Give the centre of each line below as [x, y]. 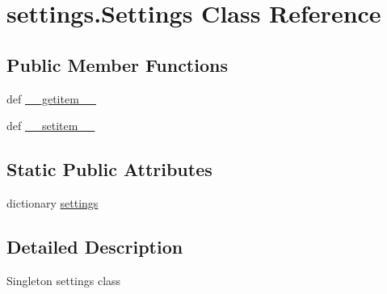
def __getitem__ [51, 98]
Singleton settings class [64, 280]
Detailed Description [95, 246]
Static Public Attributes [109, 169]
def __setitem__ [51, 126]
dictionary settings [53, 202]
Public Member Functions [117, 64]
